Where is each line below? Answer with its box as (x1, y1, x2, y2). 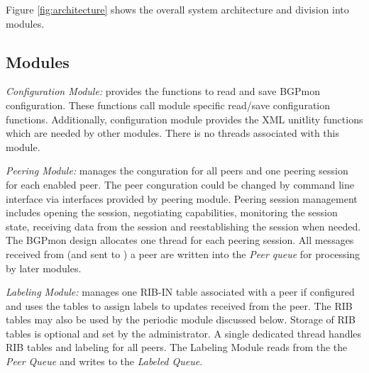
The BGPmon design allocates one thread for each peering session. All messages (6, 233, 354, 247)
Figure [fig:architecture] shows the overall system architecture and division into (6, 2, 349, 16)
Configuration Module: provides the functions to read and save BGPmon (6, 84, 321, 99)
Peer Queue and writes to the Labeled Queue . (6, 354, 203, 369)
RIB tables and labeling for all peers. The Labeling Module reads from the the (6, 340, 348, 355)
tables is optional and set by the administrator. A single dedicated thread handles (6, 325, 362, 340)
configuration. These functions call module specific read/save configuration (6, 97, 331, 112)
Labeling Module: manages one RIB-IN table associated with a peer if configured (6, 284, 355, 299)
